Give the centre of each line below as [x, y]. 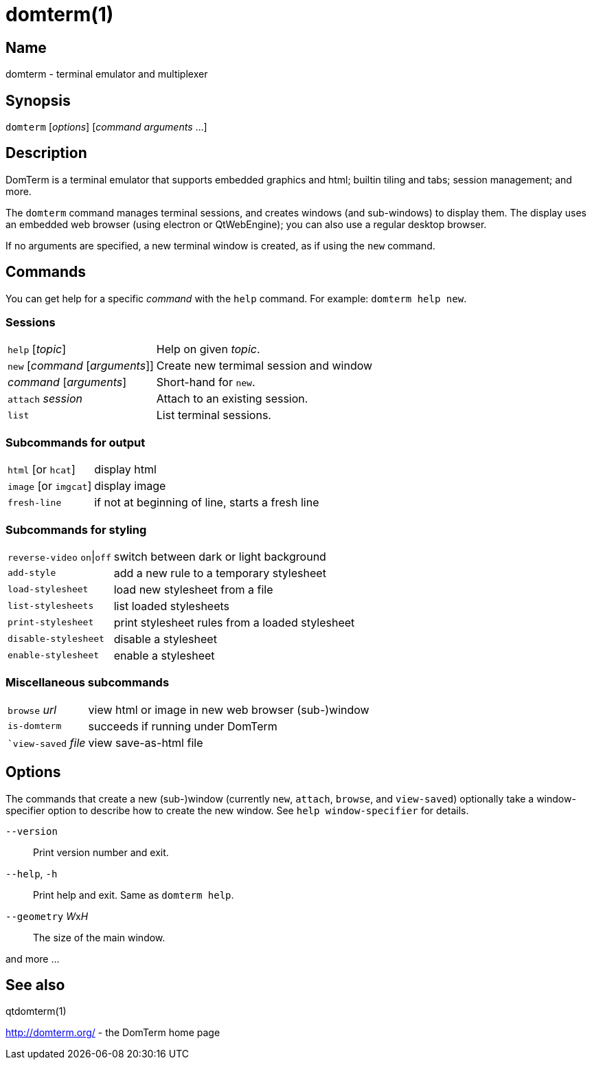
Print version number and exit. [101, 852]
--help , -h [32, 873]
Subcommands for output [76, 442]
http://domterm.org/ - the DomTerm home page [113, 1033]
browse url [32, 709]
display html [125, 470]
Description [46, 153]
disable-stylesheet [56, 639]
